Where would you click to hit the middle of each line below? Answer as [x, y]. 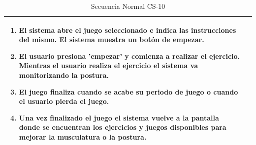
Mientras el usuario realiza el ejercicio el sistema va [108, 65]
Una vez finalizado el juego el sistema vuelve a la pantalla [119, 117]
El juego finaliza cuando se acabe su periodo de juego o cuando [128, 91]
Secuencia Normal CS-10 [128, 6]
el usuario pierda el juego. [64, 101]
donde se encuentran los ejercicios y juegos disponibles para [123, 127]
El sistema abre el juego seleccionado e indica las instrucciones [128, 30]
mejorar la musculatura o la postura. [83, 136]
